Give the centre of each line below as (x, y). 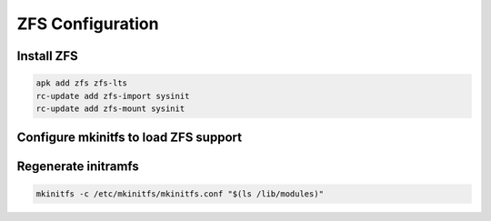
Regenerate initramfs (78, 167)
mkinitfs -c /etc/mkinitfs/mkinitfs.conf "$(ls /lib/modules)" (180, 194)
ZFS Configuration (88, 24)
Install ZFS (48, 56)
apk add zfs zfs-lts (81, 83)
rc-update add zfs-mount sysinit (110, 108)
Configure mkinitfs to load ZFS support (130, 138)
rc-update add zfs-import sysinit (113, 96)
